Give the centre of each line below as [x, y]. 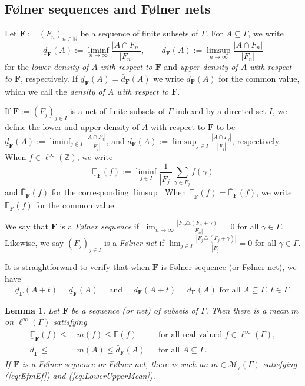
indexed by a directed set [221, 111]
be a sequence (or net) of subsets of [135, 310]
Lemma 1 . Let [32, 310]
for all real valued [190, 335]
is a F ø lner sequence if [99, 226]
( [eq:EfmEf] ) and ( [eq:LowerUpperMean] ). [80, 375]
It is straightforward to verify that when [77, 267]
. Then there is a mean [247, 310]
